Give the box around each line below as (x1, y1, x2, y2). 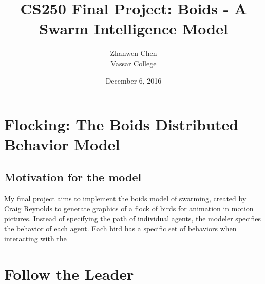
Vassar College (110, 57, 157, 68)
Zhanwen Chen (110, 48, 157, 58)
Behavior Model (4, 134, 120, 155)
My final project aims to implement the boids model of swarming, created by (4, 193, 247, 204)
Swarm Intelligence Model (39, 18, 228, 39)
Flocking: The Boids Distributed (4, 114, 239, 135)
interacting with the (4, 233, 67, 244)
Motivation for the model (4, 169, 142, 185)
